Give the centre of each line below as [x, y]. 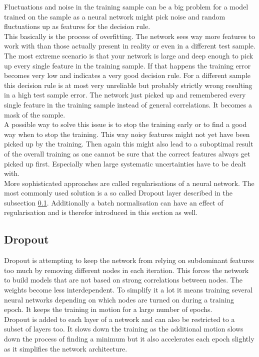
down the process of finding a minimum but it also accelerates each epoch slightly [129, 339]
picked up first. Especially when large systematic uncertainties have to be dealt [125, 163]
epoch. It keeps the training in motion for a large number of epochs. [108, 309]
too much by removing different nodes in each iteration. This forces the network [126, 270]
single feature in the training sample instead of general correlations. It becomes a [128, 104]
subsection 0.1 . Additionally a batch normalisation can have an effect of [114, 202]
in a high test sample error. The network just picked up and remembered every [125, 95]
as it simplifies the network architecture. [66, 348]
